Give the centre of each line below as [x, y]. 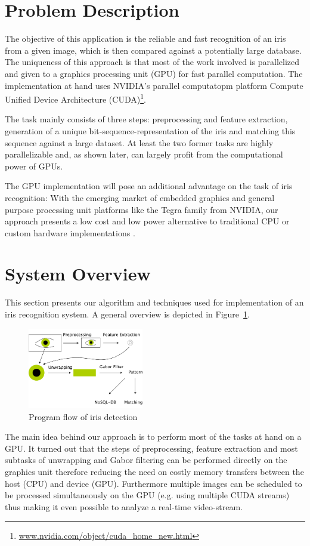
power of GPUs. [34, 166]
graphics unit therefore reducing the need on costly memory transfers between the [154, 472]
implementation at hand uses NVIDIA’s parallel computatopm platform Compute [154, 85]
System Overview [78, 274]
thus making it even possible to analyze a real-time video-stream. [124, 506]
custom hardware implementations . [70, 232]
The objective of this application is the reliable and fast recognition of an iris [145, 38]
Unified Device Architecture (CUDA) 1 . [75, 98]
